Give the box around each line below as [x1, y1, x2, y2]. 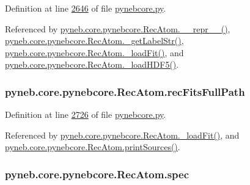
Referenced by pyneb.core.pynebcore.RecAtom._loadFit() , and [5, 128, 240, 141]
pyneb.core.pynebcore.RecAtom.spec [5, 166, 189, 181]
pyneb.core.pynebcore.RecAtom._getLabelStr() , [5, 34, 184, 47]
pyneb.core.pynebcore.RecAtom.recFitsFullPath [5, 84, 245, 99]
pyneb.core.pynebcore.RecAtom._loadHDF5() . [5, 58, 179, 71]
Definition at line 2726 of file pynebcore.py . [5, 108, 166, 121]
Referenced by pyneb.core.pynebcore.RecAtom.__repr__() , [5, 22, 230, 35]
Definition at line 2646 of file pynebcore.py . [5, 2, 166, 14]
